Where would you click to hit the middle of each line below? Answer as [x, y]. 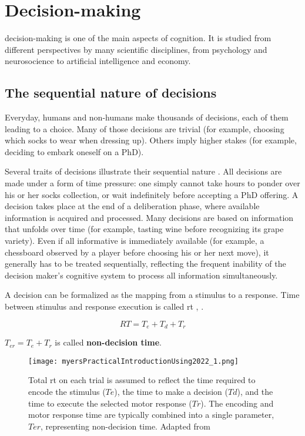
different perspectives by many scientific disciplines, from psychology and [136, 49]
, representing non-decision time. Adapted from [125, 426]
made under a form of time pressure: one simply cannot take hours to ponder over [152, 183]
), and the [255, 391]
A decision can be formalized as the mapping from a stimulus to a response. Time [152, 295]
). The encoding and [237, 403]
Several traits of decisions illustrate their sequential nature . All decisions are [143, 171]
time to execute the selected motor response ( [110, 403]
